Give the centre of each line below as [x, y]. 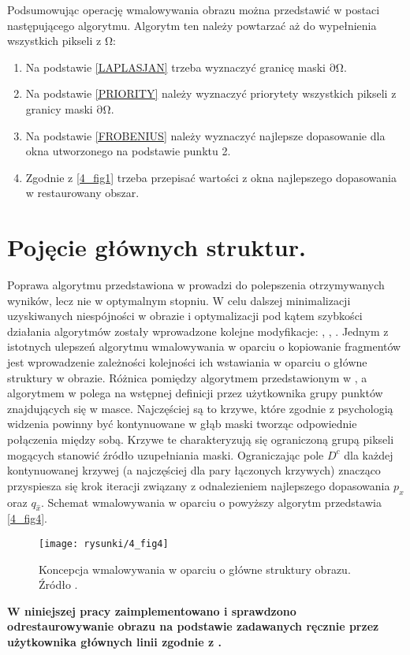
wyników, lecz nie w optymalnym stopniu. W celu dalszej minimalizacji [179, 300]
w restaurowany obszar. [82, 193]
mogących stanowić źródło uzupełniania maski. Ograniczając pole [166, 454]
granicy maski [59, 108]
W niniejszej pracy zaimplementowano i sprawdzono [152, 610]
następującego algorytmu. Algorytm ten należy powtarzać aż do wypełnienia [192, 25]
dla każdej [369, 454]
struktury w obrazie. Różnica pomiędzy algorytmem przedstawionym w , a [187, 377]
